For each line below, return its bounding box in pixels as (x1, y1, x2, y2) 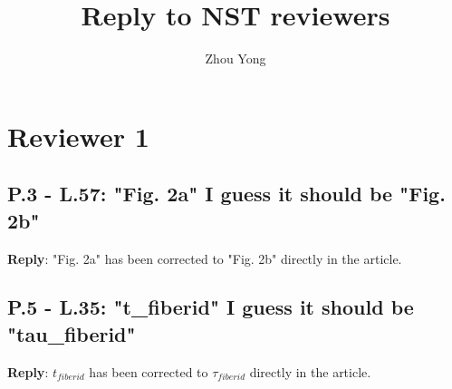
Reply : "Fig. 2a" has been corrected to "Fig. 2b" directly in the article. (7, 248, 402, 267)
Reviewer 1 (7, 117, 149, 154)
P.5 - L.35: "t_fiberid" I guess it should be (7, 293, 414, 321)
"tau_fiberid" (7, 319, 136, 347)
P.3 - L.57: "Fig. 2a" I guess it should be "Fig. (7, 180, 446, 208)
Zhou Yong (205, 49, 266, 68)
